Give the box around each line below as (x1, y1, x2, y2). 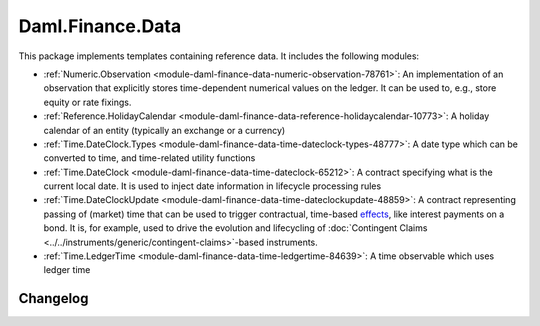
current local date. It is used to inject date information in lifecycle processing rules (43, 180, 382, 192)
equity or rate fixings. (43, 96, 132, 108)
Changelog (18, 290, 89, 307)
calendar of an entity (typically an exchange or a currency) (43, 124, 286, 136)
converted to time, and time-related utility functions (43, 152, 256, 164)
